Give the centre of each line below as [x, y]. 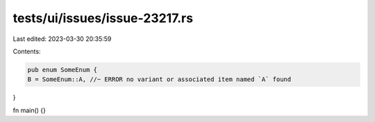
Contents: [27, 51]
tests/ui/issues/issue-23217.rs [103, 18]
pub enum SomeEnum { [62, 70]
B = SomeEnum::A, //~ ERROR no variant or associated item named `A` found [159, 79]
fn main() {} [30, 110]
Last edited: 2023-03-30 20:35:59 [62, 39]
